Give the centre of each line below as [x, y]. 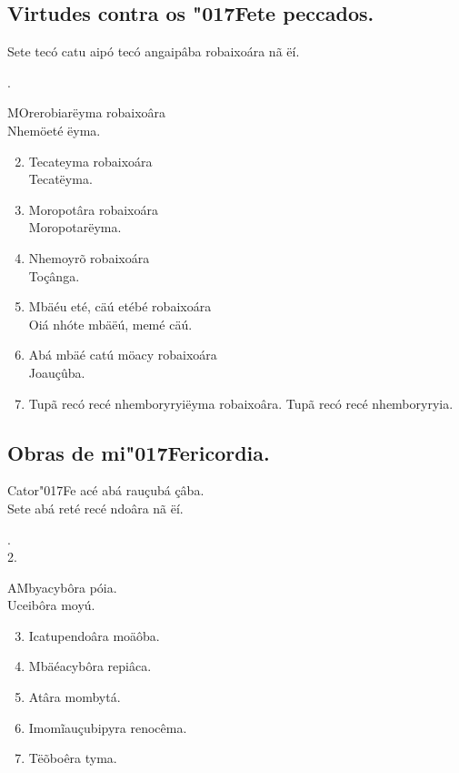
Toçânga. [54, 275]
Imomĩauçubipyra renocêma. [108, 727]
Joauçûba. [57, 372]
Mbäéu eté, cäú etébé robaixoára [120, 306]
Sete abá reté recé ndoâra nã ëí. [95, 508]
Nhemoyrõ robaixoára [89, 257]
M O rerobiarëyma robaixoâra [87, 112]
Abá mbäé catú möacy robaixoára [123, 355]
